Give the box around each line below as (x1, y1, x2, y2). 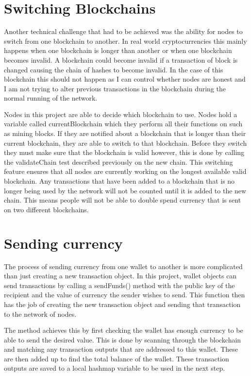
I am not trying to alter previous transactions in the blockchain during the (4, 83, 226, 93)
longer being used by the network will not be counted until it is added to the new (4, 185, 247, 195)
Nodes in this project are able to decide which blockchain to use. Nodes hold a (4, 109, 237, 119)
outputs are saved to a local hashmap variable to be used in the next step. (4, 363, 225, 373)
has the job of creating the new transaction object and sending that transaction (4, 299, 241, 309)
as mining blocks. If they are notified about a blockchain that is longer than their (4, 128, 246, 138)
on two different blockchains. (4, 204, 89, 214)
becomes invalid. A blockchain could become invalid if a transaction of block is (4, 54, 238, 65)
